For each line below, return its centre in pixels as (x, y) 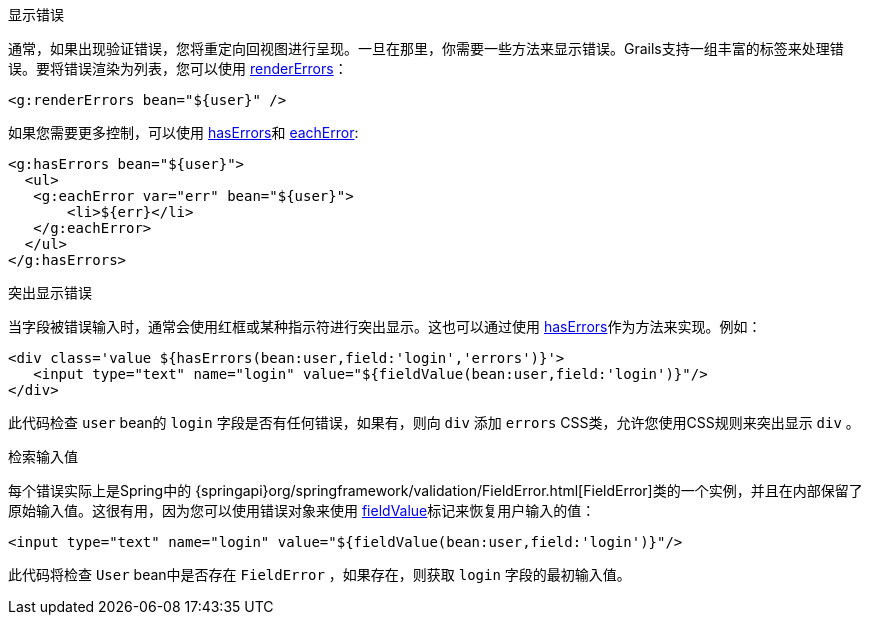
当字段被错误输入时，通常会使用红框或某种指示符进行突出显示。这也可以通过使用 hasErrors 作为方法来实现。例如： (385, 326)
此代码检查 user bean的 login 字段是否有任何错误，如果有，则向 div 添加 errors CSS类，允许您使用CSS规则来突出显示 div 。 (434, 422)
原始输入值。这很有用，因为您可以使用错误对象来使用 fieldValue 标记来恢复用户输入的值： (302, 510)
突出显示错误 (50, 292)
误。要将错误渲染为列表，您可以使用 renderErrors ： (178, 68)
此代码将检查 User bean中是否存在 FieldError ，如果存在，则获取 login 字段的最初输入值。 (319, 574)
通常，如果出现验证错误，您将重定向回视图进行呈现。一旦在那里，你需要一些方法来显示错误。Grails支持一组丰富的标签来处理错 (426, 48)
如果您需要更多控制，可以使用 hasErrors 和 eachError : (183, 132)
